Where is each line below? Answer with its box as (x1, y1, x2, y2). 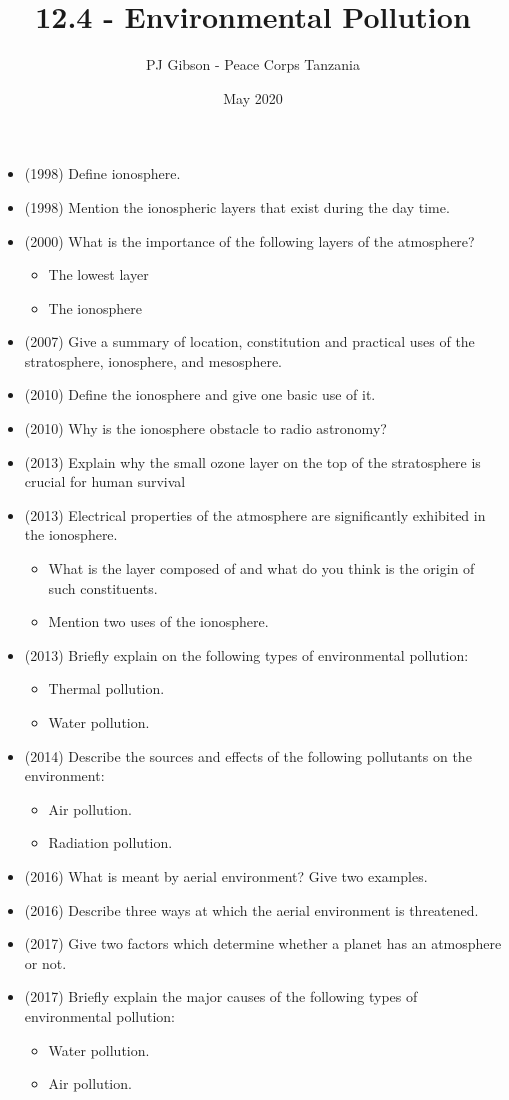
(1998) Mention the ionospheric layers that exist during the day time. (24, 196, 450, 217)
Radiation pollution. (48, 832, 173, 853)
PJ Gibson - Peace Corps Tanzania (146, 54, 360, 75)
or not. (24, 952, 67, 973)
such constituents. (48, 577, 158, 598)
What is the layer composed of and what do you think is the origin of (48, 558, 475, 579)
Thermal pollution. (48, 678, 165, 699)
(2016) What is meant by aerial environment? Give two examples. (24, 865, 428, 886)
